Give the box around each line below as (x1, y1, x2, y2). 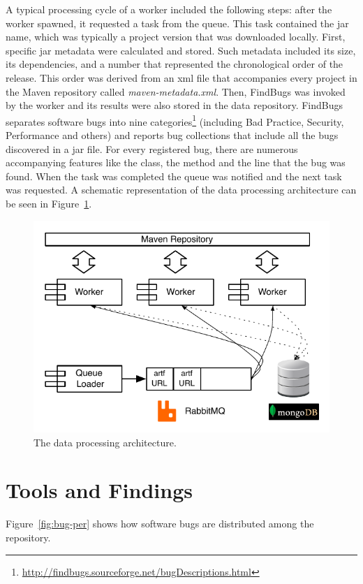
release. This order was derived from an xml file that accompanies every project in (6, 70, 357, 85)
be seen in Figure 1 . (6, 196, 92, 210)
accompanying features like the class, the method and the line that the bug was (6, 155, 346, 170)
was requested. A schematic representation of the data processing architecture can (6, 182, 357, 197)
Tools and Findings (6, 476, 193, 504)
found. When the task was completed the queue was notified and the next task (6, 168, 342, 183)
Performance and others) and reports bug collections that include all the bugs (6, 128, 339, 142)
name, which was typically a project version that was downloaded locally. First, (6, 29, 346, 44)
